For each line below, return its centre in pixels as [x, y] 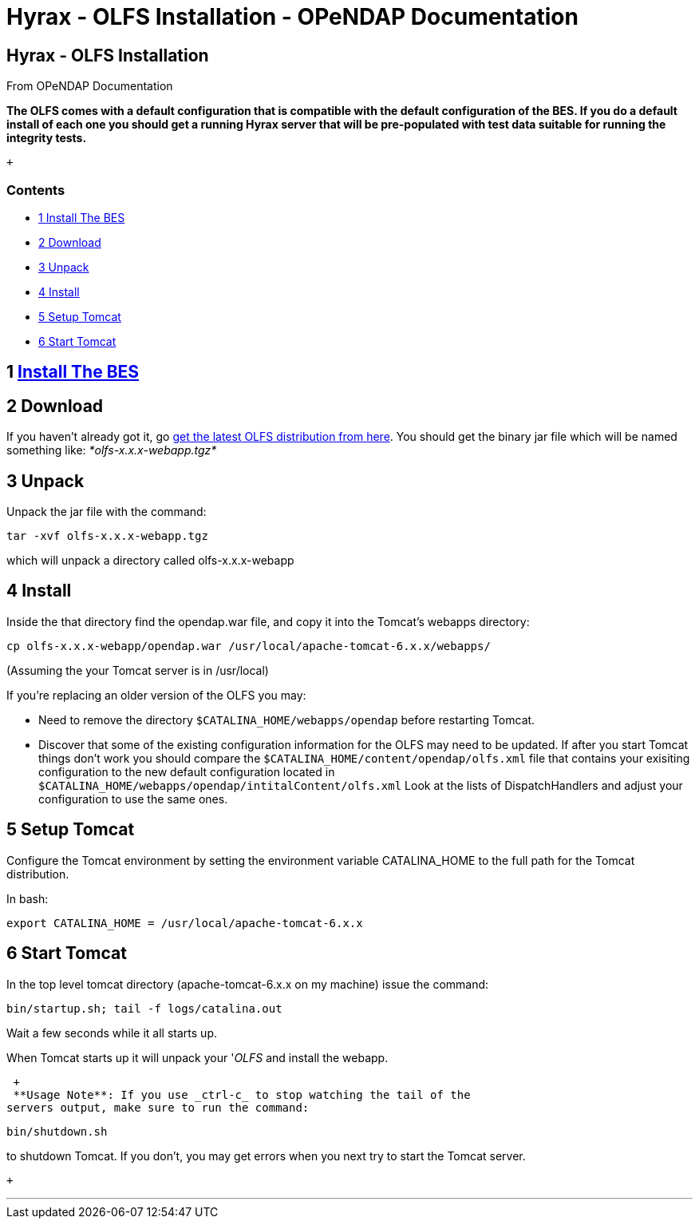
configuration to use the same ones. [133, 799]
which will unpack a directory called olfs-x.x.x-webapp [150, 561]
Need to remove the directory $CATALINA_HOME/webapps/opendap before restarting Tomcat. [287, 720]
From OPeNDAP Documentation [90, 86]
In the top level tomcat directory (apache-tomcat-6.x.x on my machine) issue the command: [248, 984]
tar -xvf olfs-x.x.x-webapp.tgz [107, 536]
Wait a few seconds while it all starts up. [112, 1033]
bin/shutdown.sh [57, 1131]
